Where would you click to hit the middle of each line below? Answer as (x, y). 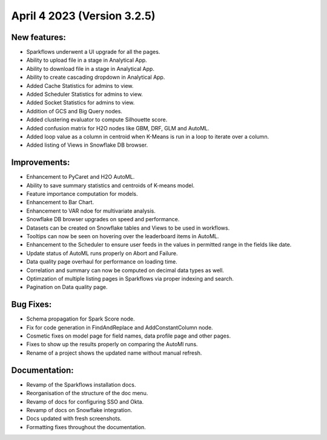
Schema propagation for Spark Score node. (81, 319)
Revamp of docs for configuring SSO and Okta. (85, 402)
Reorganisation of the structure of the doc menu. (87, 393)
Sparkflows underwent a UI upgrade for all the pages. (93, 52)
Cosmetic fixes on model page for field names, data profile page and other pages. (129, 336)
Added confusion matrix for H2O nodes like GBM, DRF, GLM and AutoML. (118, 128)
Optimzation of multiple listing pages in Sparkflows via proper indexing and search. (130, 278)
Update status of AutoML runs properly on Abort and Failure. (102, 253)
